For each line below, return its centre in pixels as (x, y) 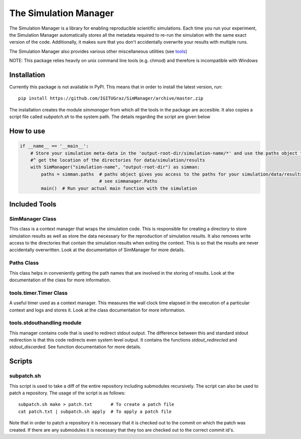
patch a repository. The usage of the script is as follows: (67, 393)
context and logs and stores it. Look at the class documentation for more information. (97, 310)
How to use (27, 131)
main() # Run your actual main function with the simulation (119, 188)
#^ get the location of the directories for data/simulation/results (118, 160)
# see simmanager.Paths (128, 181)
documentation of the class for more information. (60, 280)
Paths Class (24, 263)
